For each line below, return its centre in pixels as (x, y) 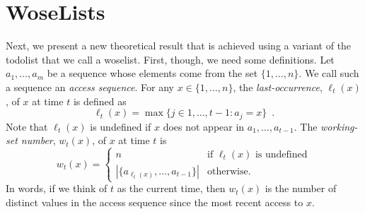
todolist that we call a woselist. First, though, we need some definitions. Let (170, 59)
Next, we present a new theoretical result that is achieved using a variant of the (179, 46)
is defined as (100, 101)
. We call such (329, 73)
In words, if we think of (57, 188)
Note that (27, 126)
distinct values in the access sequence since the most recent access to (155, 202)
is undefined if (121, 126)
